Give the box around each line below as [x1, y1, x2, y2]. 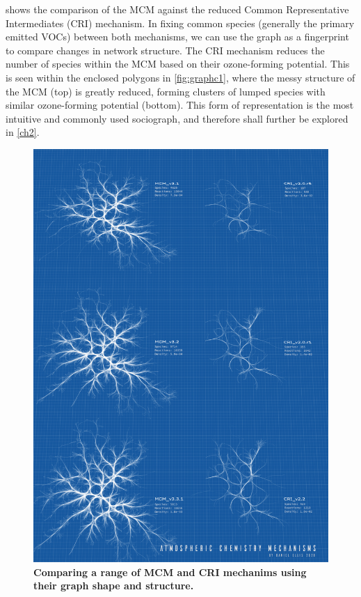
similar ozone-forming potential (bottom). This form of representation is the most [6, 98, 354, 112]
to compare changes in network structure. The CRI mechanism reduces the [6, 42, 325, 57]
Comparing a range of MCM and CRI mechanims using [33, 564, 307, 579]
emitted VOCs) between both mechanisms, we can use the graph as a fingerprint [6, 29, 349, 44]
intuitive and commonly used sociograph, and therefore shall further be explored [6, 111, 348, 125]
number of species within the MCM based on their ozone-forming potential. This [6, 56, 350, 71]
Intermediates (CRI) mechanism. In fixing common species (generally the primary [6, 15, 355, 30]
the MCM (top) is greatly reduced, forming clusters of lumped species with [6, 84, 326, 98]
